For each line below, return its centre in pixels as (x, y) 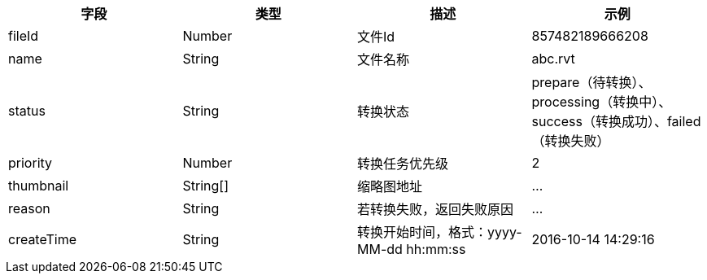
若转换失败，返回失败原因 (436, 209)
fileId (24, 36)
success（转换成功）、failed (616, 121)
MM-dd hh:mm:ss (412, 249)
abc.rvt (553, 59)
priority (31, 163)
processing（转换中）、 (602, 102)
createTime (43, 239)
